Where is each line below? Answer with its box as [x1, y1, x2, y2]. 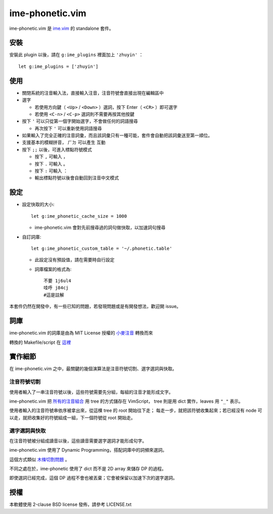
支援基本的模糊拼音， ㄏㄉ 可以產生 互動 [22, 139, 106, 145]
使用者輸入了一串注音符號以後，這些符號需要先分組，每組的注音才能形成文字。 [9, 389, 173, 395]
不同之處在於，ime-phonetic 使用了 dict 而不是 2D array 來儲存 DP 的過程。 [9, 466, 166, 472]
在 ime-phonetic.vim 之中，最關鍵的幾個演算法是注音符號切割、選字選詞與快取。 [9, 366, 177, 372]
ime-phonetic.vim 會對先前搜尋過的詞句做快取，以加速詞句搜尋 [34, 224, 166, 230]
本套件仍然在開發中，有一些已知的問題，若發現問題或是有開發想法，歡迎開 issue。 [9, 303, 181, 309]
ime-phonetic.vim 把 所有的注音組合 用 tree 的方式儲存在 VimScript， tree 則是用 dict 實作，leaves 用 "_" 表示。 [9, 398, 244, 404]
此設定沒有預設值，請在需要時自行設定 [34, 257, 115, 263]
